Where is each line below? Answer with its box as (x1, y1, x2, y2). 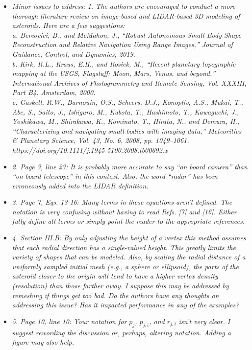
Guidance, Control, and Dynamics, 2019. (12, 48, 135, 59)
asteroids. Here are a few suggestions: (12, 20, 125, 30)
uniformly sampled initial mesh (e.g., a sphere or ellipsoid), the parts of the (12, 261, 239, 271)
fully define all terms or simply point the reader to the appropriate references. (12, 216, 245, 226)
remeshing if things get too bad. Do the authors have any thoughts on (12, 290, 219, 300)
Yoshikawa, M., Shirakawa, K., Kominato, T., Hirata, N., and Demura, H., (12, 116, 240, 126)
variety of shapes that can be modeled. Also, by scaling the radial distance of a (12, 252, 246, 262)
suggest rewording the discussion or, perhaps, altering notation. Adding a (12, 327, 231, 337)
